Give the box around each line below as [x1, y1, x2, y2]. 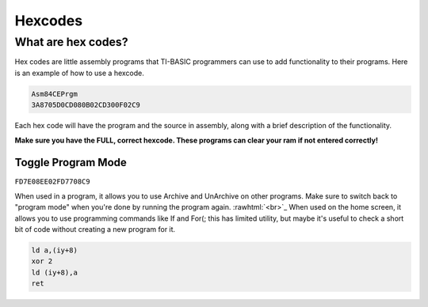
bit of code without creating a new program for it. [14, 225, 176, 233]
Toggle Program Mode [14, 156, 127, 169]
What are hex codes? [14, 35, 128, 49]
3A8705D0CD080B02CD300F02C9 [31, 100, 140, 110]
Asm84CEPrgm [31, 89, 78, 98]
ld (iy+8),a [31, 267, 78, 277]
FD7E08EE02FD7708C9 [14, 177, 90, 186]
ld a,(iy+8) [31, 245, 78, 255]
